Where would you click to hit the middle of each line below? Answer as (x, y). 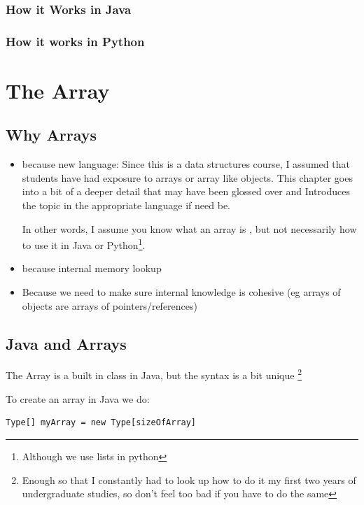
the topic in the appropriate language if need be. (126, 205)
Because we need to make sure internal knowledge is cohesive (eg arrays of (181, 292)
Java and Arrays (66, 343)
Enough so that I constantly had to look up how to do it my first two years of (189, 479)
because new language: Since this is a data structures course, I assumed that (186, 164)
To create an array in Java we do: (78, 398)
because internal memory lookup (92, 268)
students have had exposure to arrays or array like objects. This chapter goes (187, 177)
